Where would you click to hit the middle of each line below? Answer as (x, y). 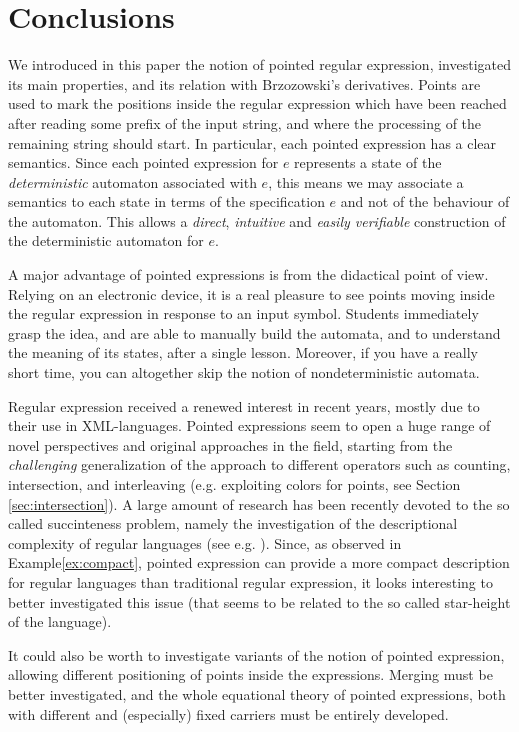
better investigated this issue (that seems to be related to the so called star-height (259, 601)
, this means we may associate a (366, 181)
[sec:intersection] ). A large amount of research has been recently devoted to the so (259, 503)
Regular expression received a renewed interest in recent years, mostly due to (244, 405)
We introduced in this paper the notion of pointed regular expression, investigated (260, 64)
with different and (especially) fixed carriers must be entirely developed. (228, 713)
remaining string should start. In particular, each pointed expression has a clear (252, 142)
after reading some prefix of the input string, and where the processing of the (245, 122)
